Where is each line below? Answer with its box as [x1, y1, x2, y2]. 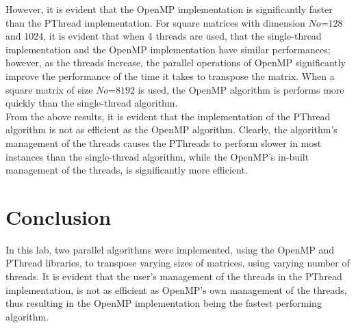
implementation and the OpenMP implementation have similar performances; [5, 42, 331, 56]
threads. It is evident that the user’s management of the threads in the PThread [5, 269, 342, 284]
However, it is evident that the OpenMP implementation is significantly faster [5, 2, 333, 16]
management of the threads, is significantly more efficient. [5, 163, 248, 177]
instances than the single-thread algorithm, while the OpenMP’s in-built [5, 149, 309, 163]
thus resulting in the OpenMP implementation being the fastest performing [5, 296, 322, 310]
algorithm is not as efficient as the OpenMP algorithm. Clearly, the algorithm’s [5, 122, 338, 137]
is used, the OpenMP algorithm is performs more [138, 82, 344, 96]
